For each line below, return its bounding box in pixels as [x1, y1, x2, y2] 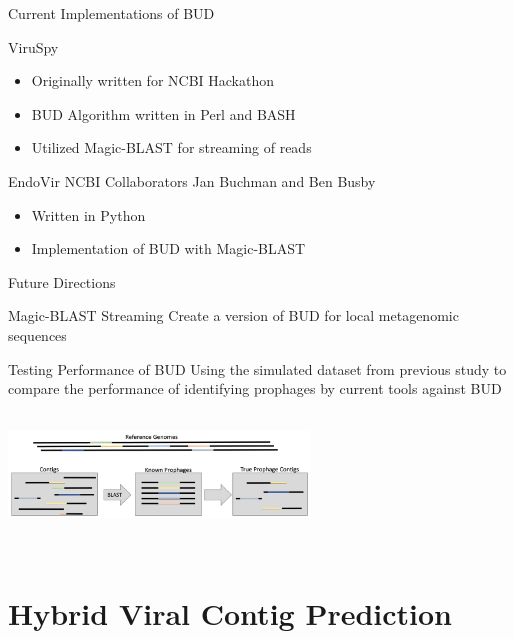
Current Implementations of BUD [8, 3, 215, 23]
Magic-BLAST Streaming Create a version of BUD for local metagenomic [8, 305, 459, 326]
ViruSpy [8, 36, 59, 57]
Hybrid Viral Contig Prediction [8, 592, 452, 633]
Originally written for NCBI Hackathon [31, 70, 275, 91]
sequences [8, 324, 67, 345]
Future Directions [8, 271, 116, 292]
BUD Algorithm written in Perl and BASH [31, 103, 296, 124]
